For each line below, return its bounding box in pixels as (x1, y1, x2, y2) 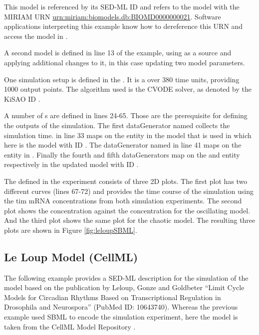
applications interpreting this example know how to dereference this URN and (4, 21, 243, 31)
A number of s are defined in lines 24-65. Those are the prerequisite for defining (4, 110, 248, 121)
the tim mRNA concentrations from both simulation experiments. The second (4, 195, 242, 206)
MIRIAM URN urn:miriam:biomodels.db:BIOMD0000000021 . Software (4, 11, 221, 21)
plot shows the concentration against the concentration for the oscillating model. (4, 205, 251, 215)
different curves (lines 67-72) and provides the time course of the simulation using (4, 185, 254, 196)
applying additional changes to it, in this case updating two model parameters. (4, 57, 245, 67)
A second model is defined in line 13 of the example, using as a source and (4, 47, 232, 58)
